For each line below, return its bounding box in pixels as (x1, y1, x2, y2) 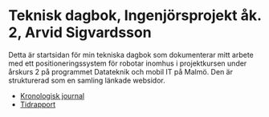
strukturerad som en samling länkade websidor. (8, 75, 166, 85)
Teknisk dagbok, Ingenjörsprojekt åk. (8, 6, 262, 25)
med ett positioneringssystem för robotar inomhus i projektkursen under (8, 58, 247, 68)
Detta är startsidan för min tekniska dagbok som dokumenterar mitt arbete (8, 50, 255, 59)
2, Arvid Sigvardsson (8, 23, 152, 42)
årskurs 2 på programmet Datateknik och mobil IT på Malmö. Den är (8, 67, 233, 76)
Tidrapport (19, 99, 56, 109)
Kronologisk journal (19, 91, 85, 100)
